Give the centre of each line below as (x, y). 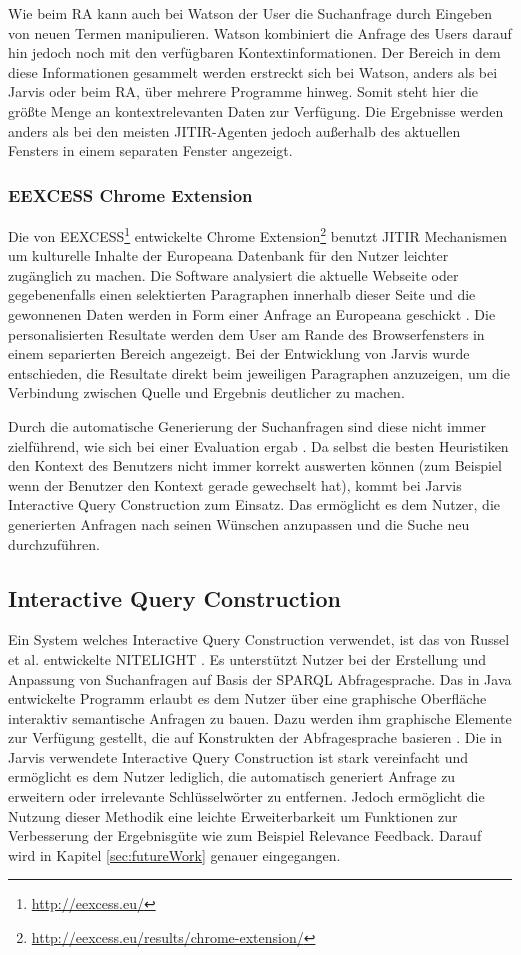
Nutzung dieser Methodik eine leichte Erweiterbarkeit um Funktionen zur (233, 815)
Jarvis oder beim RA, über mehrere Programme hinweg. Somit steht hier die (243, 91)
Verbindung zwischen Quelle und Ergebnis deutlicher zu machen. (206, 392)
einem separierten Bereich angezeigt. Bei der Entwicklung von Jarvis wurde (239, 353)
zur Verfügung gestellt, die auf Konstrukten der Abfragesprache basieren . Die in (255, 737)
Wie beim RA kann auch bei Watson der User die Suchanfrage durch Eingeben (250, 13)
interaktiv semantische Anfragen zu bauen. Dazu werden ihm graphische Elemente (260, 717)
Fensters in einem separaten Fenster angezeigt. (150, 150)
